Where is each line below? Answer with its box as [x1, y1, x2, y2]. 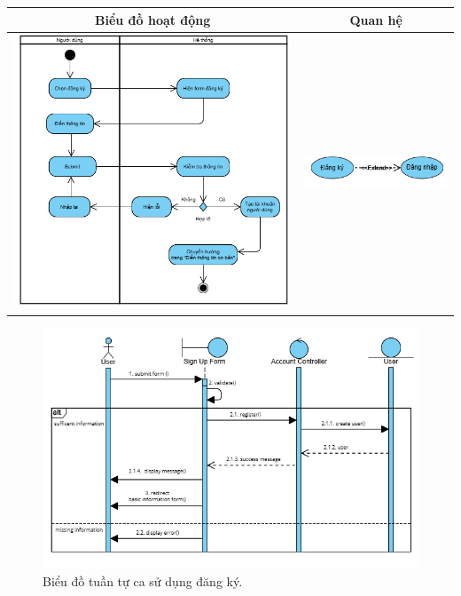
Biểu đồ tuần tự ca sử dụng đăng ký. [43, 571, 243, 590]
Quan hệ [349, 10, 402, 28]
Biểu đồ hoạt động [94, 10, 211, 28]
